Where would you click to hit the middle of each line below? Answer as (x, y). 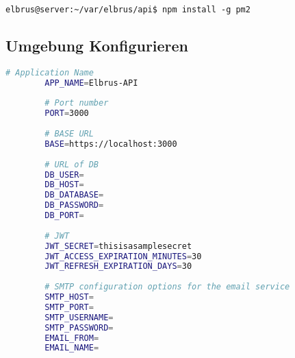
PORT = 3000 (67, 114)
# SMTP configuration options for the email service (167, 287)
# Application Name (50, 72)
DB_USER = (64, 175)
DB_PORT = (64, 216)
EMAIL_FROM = (72, 338)
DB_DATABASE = (74, 195)
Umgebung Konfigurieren (97, 46)
